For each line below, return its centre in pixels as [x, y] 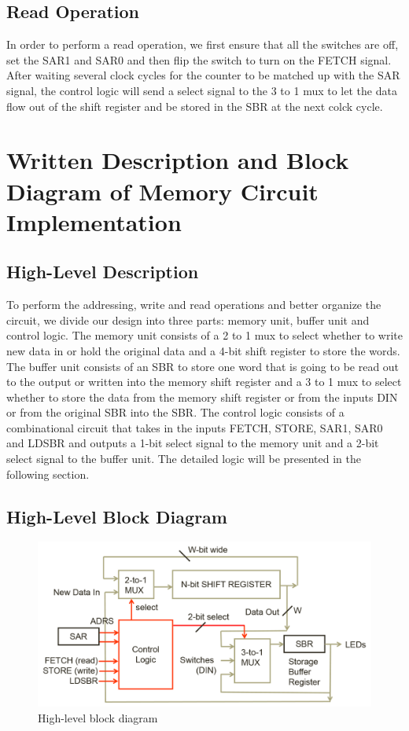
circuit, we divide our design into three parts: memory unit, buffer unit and [188, 320]
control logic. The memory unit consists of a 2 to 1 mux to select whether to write [204, 335]
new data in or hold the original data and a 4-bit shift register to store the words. [203, 350]
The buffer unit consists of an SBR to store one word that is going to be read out [203, 366]
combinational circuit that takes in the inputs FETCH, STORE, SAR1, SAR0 [195, 427]
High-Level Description [103, 272]
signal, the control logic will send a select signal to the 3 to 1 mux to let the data [202, 90]
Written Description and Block [178, 160]
